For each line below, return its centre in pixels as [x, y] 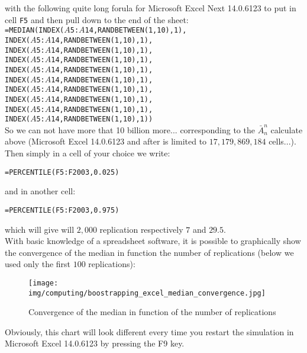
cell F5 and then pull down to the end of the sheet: [97, 19]
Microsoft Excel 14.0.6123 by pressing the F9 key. [95, 343]
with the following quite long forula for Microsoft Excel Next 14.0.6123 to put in [151, 8]
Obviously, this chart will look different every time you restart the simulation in [149, 331]
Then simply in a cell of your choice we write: [88, 153]
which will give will [40, 229]
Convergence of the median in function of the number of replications [152, 312]
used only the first [38, 264]
